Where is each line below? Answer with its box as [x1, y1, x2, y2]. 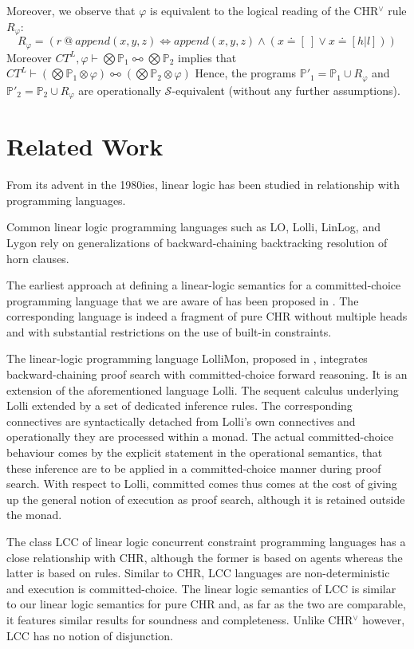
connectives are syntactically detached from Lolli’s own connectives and [6, 412, 356, 429]
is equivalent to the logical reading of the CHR [150, 2, 379, 18]
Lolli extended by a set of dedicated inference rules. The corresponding [6, 397, 353, 414]
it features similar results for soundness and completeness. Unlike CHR [6, 611, 353, 627]
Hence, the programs [195, 65, 297, 81]
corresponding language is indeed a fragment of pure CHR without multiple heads [6, 308, 408, 324]
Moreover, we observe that [6, 2, 136, 18]
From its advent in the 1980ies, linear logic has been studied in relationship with [6, 176, 400, 193]
